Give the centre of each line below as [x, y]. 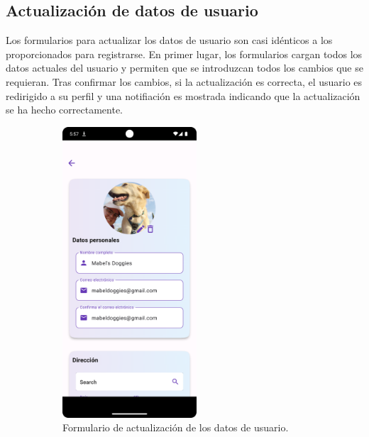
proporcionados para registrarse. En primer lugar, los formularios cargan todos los [184, 54]
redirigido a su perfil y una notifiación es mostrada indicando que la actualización [183, 95]
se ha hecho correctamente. [65, 110]
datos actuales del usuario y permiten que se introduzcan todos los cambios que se [184, 68]
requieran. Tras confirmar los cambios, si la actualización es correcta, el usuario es [184, 81]
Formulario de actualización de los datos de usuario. [176, 427]
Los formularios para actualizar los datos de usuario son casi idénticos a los [169, 40]
